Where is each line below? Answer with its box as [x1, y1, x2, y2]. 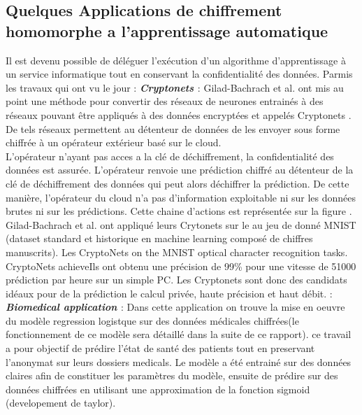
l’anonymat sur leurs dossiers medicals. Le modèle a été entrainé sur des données [6, 354, 352, 369]
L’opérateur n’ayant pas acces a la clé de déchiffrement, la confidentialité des [6, 148, 334, 163]
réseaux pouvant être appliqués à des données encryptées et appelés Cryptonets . [6, 107, 352, 122]
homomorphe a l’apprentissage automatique [6, 20, 328, 41]
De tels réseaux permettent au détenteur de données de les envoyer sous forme [6, 121, 340, 136]
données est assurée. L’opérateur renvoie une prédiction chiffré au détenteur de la [6, 162, 354, 177]
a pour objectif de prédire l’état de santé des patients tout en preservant [6, 341, 315, 356]
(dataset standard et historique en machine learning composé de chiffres [6, 231, 313, 246]
